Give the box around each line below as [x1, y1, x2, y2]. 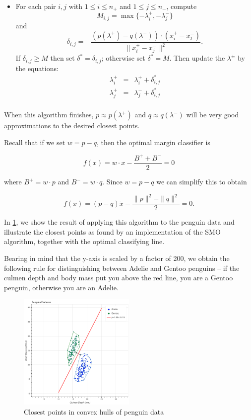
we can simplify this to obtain [156, 176, 247, 186]
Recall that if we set [4, 137, 65, 147]
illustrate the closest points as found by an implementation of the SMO [4, 226, 221, 237]
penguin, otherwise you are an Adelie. [4, 282, 119, 292]
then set [50, 53, 75, 63]
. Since [102, 176, 123, 186]
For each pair [15, 1, 56, 11]
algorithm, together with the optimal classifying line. [4, 236, 165, 247]
